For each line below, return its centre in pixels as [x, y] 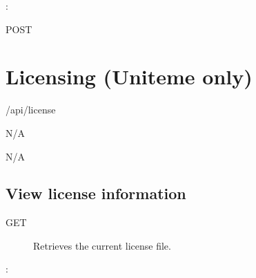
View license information [96, 193]
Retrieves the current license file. [102, 245]
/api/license [31, 110]
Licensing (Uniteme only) [129, 76]
